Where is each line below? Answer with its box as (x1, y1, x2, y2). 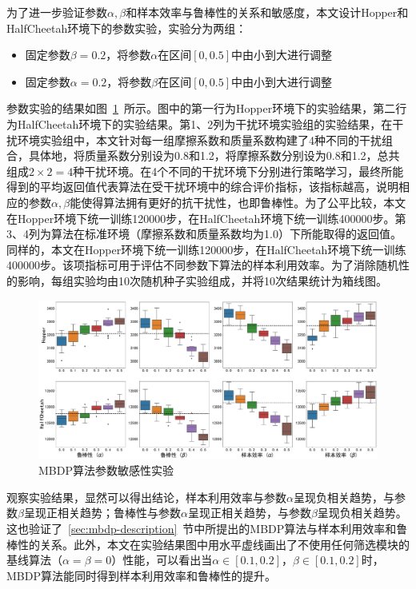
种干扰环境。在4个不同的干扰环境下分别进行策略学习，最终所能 (73, 162, 404, 179)
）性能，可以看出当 (111, 551, 213, 568)
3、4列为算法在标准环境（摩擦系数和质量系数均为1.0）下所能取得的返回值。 (6, 225, 402, 242)
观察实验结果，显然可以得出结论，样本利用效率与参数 (6, 488, 286, 505)
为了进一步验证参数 (6, 4, 107, 20)
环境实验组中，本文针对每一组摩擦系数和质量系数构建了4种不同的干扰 (17, 131, 382, 148)
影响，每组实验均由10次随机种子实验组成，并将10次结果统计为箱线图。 (17, 272, 387, 289)
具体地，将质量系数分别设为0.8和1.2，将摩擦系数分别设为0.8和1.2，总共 (28, 147, 400, 164)
